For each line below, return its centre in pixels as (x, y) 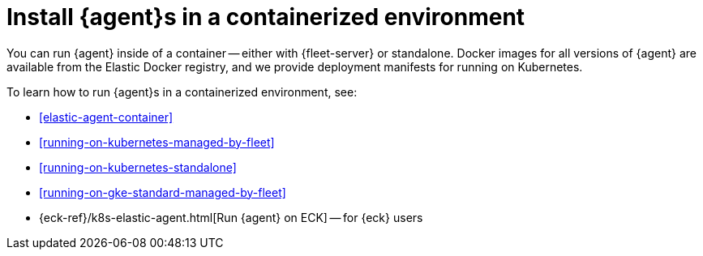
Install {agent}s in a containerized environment (266, 17)
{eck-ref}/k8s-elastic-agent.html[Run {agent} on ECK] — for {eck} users (231, 217)
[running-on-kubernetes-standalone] (138, 167)
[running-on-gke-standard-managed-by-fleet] (163, 192)
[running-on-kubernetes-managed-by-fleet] (157, 142)
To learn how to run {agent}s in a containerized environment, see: (182, 92)
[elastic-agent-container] (106, 117)
